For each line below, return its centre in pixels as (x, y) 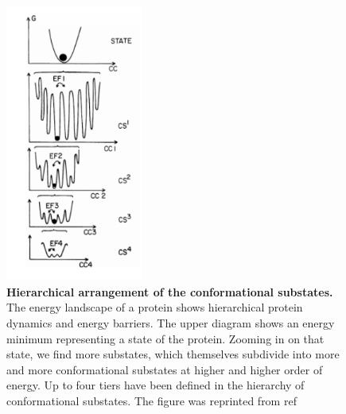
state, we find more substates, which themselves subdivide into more (173, 354)
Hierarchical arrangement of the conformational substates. (170, 291)
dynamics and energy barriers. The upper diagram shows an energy (171, 322)
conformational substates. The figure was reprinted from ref (152, 400)
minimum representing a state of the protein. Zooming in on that (165, 338)
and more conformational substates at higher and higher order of (165, 369)
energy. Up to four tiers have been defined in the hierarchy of (156, 385)
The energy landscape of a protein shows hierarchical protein (155, 307)
